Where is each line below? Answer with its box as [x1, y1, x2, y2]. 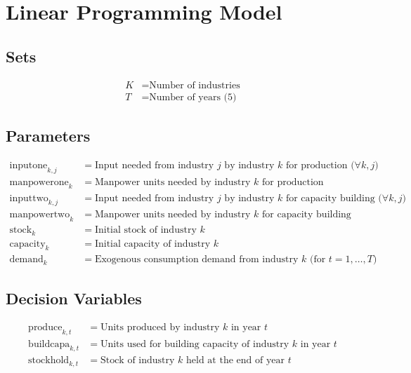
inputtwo [9, 193, 48, 203]
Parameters [6, 125, 91, 147]
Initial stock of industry [94, 225, 197, 236]
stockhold [28, 355, 70, 366]
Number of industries [149, 80, 240, 90]
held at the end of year [186, 355, 285, 366]
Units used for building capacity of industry [100, 339, 289, 349]
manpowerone [9, 177, 69, 187]
